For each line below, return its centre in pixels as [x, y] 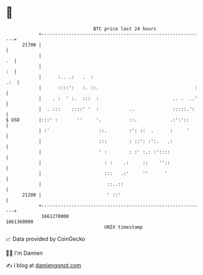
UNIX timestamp [124, 227]
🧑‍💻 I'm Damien [24, 253]
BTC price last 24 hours [125, 29]
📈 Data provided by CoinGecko [46, 239]
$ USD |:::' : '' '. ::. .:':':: [98, 120]
